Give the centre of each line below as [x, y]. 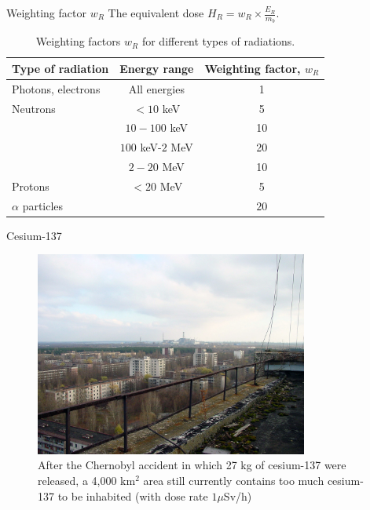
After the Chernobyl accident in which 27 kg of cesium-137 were [192, 465]
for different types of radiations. [218, 41]
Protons [31, 186]
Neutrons [34, 108]
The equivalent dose [156, 13]
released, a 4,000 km [87, 480]
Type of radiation [60, 68]
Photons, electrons [56, 88]
